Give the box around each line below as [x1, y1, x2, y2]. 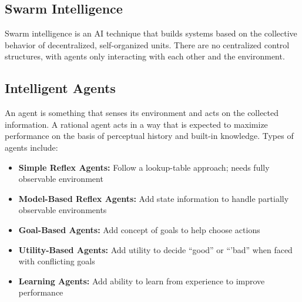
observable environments [18, 204, 107, 216]
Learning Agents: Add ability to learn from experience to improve [18, 274, 265, 287]
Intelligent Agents [5, 79, 116, 97]
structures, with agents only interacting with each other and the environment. [5, 50, 285, 62]
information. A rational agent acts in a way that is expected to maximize [5, 118, 268, 130]
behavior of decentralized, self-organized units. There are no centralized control [5, 38, 290, 51]
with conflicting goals [18, 255, 95, 267]
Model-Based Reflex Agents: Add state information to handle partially [18, 192, 289, 204]
